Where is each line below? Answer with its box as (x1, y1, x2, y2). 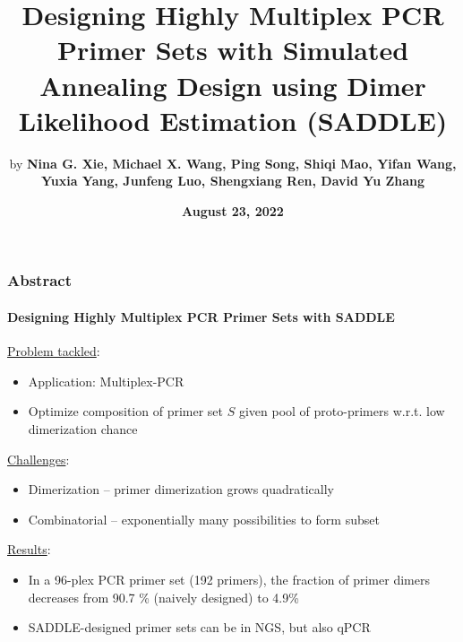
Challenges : (7, 449, 70, 468)
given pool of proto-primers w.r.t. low (238, 402, 445, 421)
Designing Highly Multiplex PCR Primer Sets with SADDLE (7, 307, 395, 325)
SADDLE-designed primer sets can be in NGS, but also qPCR (28, 618, 371, 637)
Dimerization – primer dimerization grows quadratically (28, 480, 334, 499)
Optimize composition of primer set (28, 402, 224, 421)
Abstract (7, 269, 72, 291)
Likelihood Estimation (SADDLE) (18, 101, 448, 138)
